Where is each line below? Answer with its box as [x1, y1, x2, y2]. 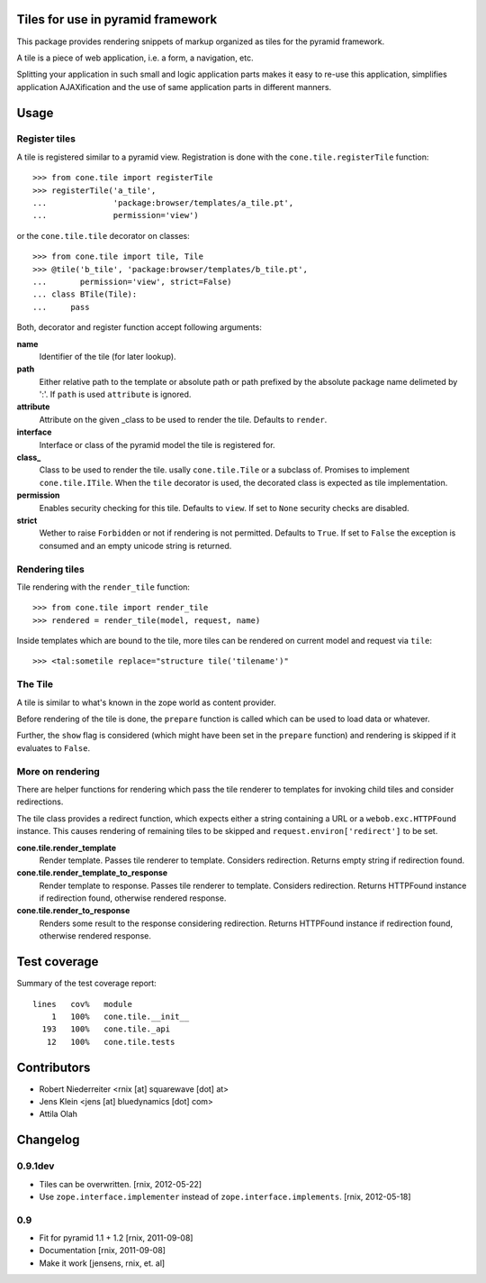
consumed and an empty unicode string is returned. [39, 540, 232, 551]
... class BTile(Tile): [32, 289, 138, 299]
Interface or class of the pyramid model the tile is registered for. [39, 439, 275, 450]
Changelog [16, 1132, 80, 1148]
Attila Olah [39, 1109, 78, 1120]
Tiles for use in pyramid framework [16, 12, 218, 27]
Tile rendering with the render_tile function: [16, 582, 191, 592]
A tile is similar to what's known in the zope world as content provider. [16, 697, 276, 708]
